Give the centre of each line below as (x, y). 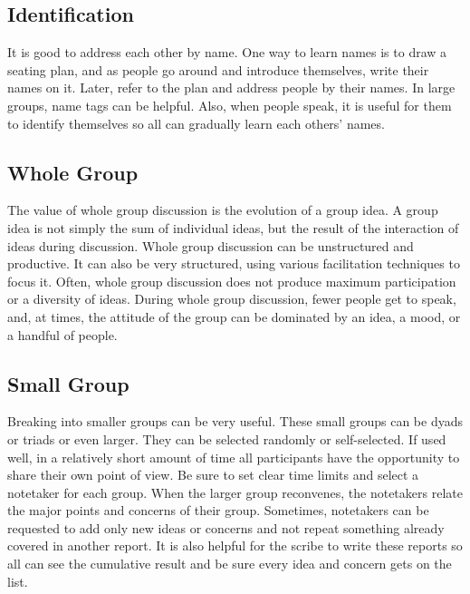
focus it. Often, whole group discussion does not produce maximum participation (232, 281)
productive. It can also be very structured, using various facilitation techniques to (234, 263)
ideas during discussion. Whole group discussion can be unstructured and (211, 245)
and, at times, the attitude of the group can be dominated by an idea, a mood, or (234, 316)
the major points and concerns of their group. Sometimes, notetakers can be (218, 510)
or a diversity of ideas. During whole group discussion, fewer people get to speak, (232, 299)
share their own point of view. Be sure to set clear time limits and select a (213, 475)
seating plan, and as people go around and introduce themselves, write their (218, 69)
